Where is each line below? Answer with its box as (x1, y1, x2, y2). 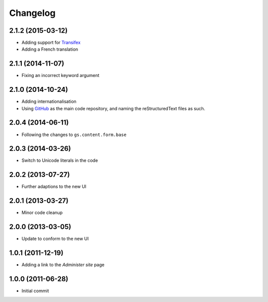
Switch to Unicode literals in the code (21, 157, 98, 163)
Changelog (9, 7, 56, 18)
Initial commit (21, 288, 49, 294)
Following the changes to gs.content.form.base (21, 132, 127, 138)
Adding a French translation (21, 46, 78, 52)
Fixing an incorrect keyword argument (21, 73, 100, 78)
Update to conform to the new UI (21, 236, 89, 242)
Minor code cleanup (21, 210, 63, 216)
